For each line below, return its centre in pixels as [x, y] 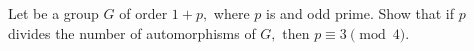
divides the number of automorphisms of [132, 32]
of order [143, 13]
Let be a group [53, 13]
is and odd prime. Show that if [360, 13]
